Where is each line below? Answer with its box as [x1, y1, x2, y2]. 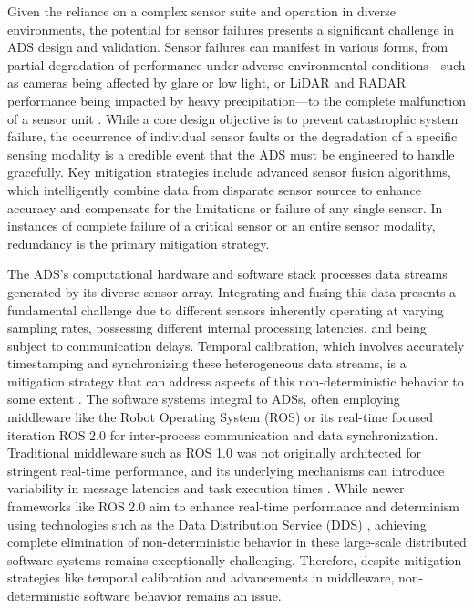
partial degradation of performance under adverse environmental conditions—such [7, 55, 466, 74]
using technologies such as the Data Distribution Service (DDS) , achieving [7, 514, 427, 533]
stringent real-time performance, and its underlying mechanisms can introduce [7, 460, 445, 479]
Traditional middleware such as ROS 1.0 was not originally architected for [7, 443, 422, 462]
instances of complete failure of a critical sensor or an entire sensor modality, [7, 216, 436, 235]
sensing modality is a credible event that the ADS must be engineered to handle [7, 144, 455, 163]
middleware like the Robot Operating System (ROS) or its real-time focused [7, 407, 434, 427]
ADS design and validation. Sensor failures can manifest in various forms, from [7, 37, 448, 57]
